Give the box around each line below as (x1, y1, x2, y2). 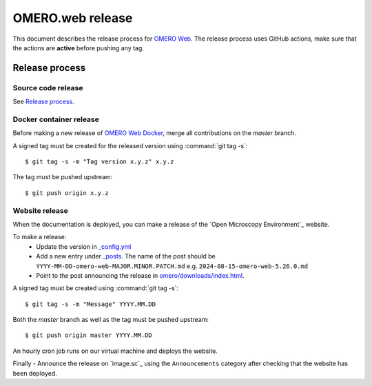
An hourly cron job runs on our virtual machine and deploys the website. (12, 347, 218, 355)
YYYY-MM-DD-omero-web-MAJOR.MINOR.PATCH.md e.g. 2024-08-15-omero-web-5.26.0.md (36, 262, 309, 270)
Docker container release (12, 114, 99, 124)
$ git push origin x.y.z (25, 189, 109, 196)
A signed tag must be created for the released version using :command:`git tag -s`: (12, 141, 248, 150)
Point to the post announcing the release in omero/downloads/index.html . (36, 271, 245, 279)
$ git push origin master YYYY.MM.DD (25, 332, 153, 339)
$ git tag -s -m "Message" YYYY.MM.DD (25, 300, 156, 308)
